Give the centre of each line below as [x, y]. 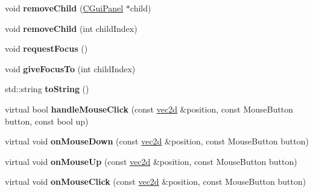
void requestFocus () [46, 48]
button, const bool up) [47, 121]
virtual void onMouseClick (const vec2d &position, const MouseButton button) [156, 181]
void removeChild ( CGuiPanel [64, 8]
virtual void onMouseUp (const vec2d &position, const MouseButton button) [151, 161]
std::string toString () [47, 89]
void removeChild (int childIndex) [71, 28]
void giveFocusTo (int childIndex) [70, 68]
